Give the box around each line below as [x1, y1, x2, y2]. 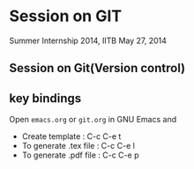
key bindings [9, 91, 82, 106]
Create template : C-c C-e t [21, 131, 122, 142]
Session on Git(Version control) [9, 61, 186, 76]
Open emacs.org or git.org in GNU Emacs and [9, 114, 177, 125]
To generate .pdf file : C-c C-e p [21, 150, 139, 160]
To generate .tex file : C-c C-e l [21, 141, 135, 151]
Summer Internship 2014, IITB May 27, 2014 [9, 35, 168, 46]
